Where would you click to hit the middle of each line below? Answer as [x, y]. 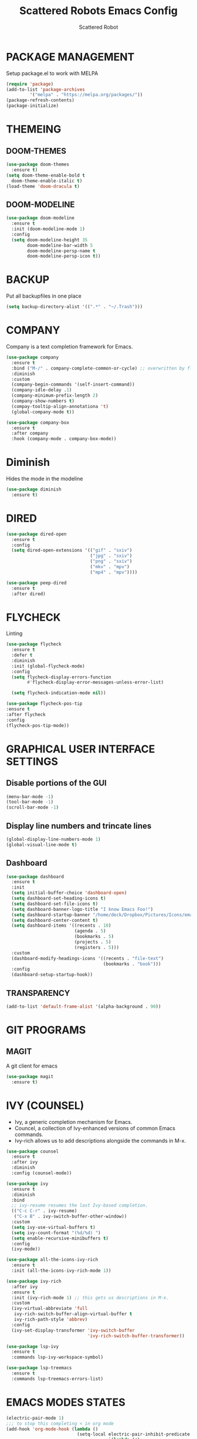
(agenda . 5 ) [90, 931]
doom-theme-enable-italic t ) [47, 181]
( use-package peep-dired [36, 583]
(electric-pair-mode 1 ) [35, 1418]
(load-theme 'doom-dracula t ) [43, 186]
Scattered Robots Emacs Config [98, 11]
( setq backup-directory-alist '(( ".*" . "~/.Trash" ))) [74, 307]
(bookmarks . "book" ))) [132, 964]
